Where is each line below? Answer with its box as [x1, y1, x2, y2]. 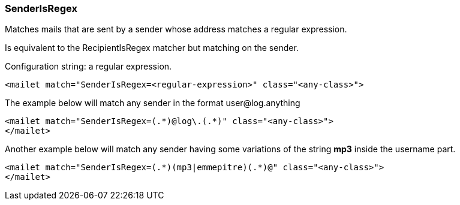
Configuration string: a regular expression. [5, 61, 172, 72]
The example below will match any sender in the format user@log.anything [5, 98, 300, 108]
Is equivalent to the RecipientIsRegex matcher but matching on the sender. [5, 43, 299, 53]
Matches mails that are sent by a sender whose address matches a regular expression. [5, 24, 347, 35]
